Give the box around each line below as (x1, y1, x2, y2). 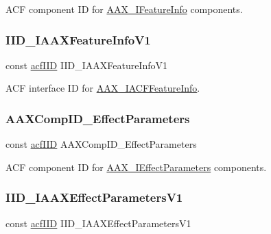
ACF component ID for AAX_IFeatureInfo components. (5, 2, 243, 16)
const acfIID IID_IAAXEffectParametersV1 (5, 216, 191, 230)
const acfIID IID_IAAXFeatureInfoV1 (5, 57, 167, 72)
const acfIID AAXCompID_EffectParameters (5, 137, 197, 151)
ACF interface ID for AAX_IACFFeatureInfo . (5, 81, 200, 95)
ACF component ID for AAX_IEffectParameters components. (5, 159, 267, 174)
